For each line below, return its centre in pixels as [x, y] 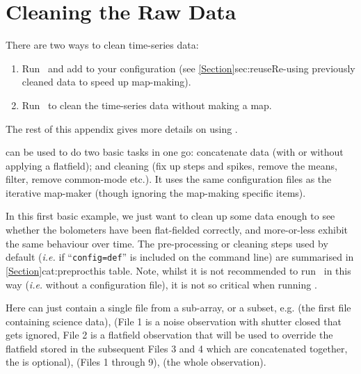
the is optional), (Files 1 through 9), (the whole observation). [136, 362]
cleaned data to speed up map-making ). [106, 82]
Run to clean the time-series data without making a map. [147, 105]
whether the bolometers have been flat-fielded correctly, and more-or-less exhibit [177, 230]
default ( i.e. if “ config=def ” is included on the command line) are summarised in [180, 257]
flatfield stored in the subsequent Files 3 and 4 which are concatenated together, [177, 348]
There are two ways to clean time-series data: [102, 45]
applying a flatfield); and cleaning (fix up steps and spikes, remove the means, [171, 165]
